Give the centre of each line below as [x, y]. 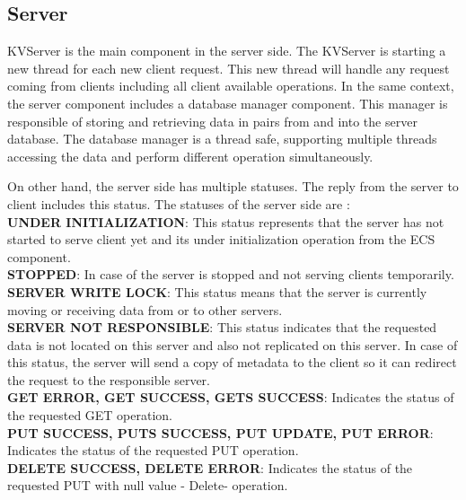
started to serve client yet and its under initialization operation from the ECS [221, 239]
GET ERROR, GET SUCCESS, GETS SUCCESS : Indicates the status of [231, 397]
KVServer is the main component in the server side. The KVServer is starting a [227, 51]
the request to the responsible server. [109, 379]
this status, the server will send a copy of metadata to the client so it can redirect [232, 362]
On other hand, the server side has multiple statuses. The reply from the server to [233, 186]
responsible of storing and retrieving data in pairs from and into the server [212, 121]
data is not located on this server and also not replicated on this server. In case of [233, 344]
